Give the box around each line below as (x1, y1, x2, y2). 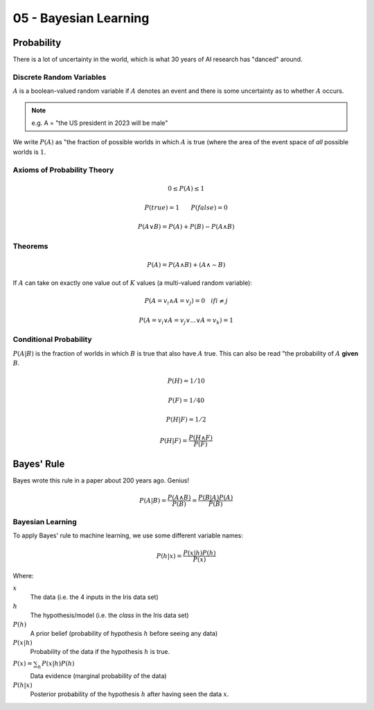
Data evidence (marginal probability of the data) (30, 672, 167, 680)
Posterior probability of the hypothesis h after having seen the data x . (30, 690, 229, 698)
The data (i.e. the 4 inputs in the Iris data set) (30, 593, 159, 601)
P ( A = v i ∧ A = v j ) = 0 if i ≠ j (144, 297, 229, 306)
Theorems (12, 241, 48, 251)
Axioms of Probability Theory (12, 165, 114, 175)
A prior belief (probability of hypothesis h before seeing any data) (30, 630, 218, 638)
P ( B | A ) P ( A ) (198, 494, 233, 502)
